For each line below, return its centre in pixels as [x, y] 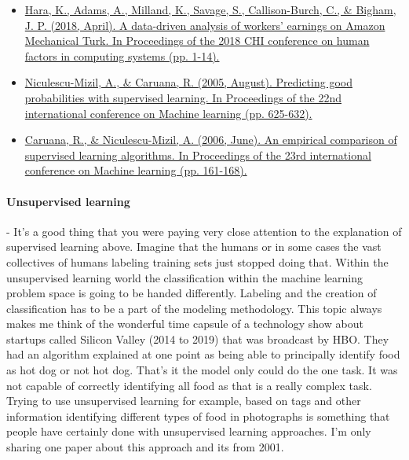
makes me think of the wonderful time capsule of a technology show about [185, 324]
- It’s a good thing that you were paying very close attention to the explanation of [204, 231]
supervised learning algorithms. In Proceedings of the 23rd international [198, 155]
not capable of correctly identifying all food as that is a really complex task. [189, 385]
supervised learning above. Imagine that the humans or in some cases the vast [194, 247]
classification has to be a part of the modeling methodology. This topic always [194, 308]
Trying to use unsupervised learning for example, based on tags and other [184, 401]
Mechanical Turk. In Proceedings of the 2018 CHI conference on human [197, 40]
